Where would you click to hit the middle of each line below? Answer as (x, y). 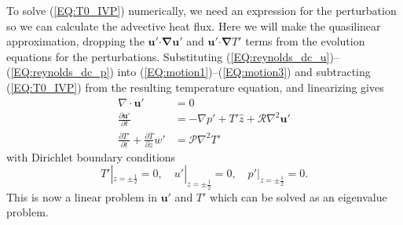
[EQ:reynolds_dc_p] (60, 72)
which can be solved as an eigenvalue (299, 196)
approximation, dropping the (75, 41)
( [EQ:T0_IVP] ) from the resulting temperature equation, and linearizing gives (195, 87)
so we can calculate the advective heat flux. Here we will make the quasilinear (194, 25)
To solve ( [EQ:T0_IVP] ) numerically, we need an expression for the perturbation (201, 10)
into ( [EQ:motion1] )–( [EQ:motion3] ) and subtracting (244, 72)
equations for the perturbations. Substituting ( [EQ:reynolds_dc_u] (168, 56)
